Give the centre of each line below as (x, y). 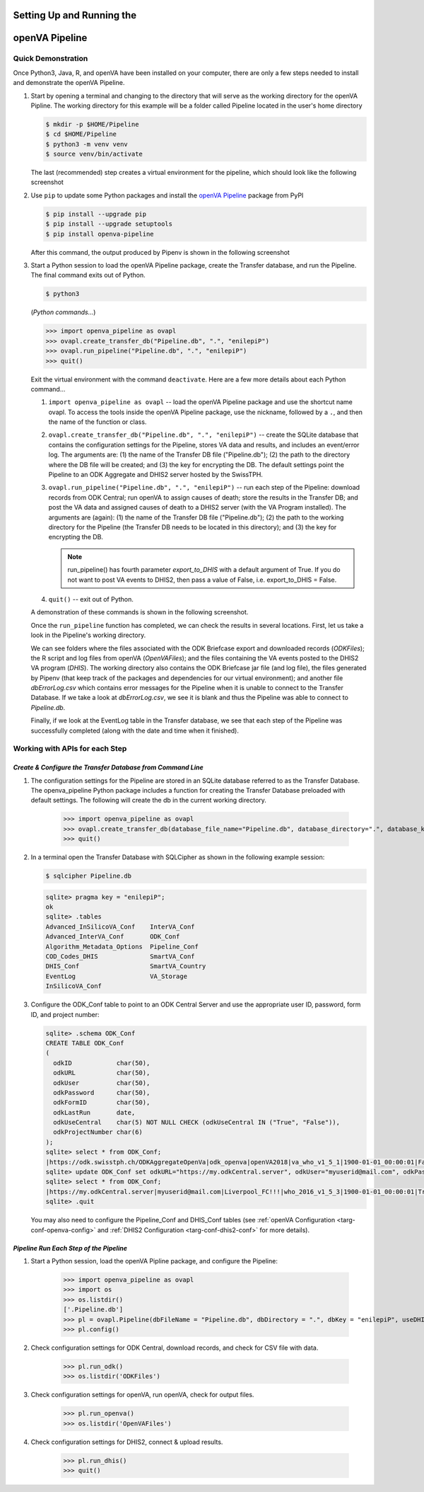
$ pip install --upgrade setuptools (109, 224)
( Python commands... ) (63, 312)
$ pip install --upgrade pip (96, 214)
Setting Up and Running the (75, 15)
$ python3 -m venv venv (87, 144)
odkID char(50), (102, 1063)
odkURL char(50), (102, 1073)
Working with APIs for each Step (70, 749)
